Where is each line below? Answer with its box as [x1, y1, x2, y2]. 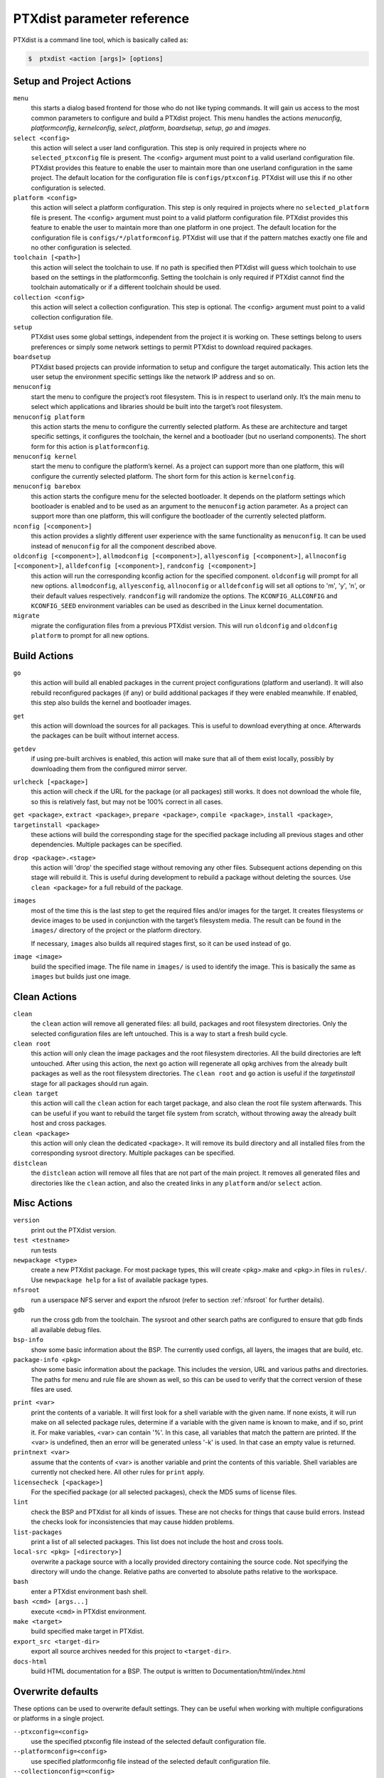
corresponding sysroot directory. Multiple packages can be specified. [31, 1149, 235, 1157]
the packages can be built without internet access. [31, 731, 179, 740]
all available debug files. [31, 1325, 102, 1333]
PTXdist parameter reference [13, 11, 190, 26]
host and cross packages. [31, 1119, 107, 1127]
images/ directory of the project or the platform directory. [31, 926, 202, 935]
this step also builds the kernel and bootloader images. [31, 698, 192, 707]
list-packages [13, 1528, 63, 1536]
